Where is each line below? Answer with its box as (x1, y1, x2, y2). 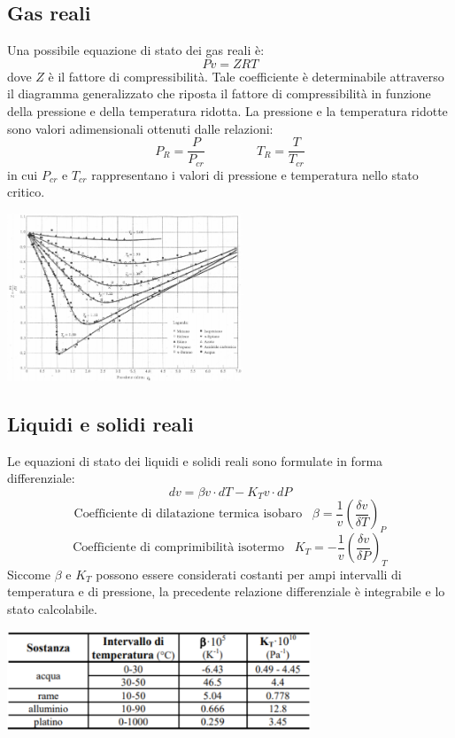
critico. (7, 183, 45, 201)
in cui (7, 165, 38, 183)
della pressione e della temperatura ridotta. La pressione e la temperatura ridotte (7, 101, 448, 120)
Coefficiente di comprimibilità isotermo (73, 541, 285, 555)
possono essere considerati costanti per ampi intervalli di (96, 564, 402, 583)
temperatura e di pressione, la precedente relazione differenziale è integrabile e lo (7, 582, 445, 601)
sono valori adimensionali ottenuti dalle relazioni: (7, 119, 274, 137)
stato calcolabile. (7, 600, 97, 618)
